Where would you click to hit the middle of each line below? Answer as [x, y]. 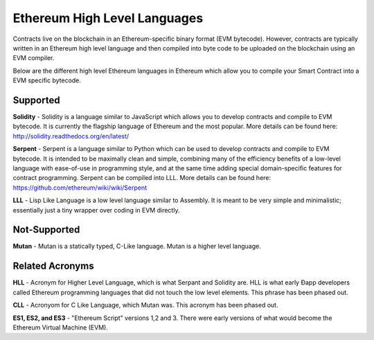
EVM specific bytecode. [47, 80]
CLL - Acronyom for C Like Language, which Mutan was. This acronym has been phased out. [145, 305]
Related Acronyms [53, 266]
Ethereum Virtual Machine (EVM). [61, 327]
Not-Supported [46, 230]
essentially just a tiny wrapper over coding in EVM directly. [96, 210]
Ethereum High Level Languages [108, 18]
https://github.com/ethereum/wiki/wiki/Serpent [80, 188]
